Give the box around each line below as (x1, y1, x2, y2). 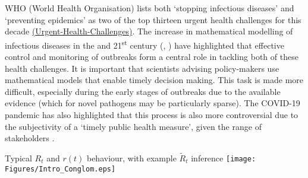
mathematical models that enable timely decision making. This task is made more (5, 74, 304, 86)
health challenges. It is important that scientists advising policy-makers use (5, 62, 279, 74)
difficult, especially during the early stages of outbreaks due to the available (5, 85, 281, 97)
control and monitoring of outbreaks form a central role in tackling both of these (5, 50, 298, 63)
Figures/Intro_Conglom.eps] (5, 164, 116, 173)
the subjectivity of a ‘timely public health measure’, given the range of (5, 120, 262, 132)
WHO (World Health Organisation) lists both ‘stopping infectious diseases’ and (5, 2, 294, 14)
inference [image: (191, 152, 256, 164)
